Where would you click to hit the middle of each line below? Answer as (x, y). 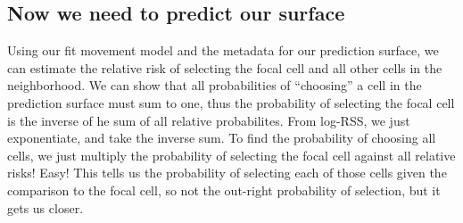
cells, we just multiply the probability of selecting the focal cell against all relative (231, 155)
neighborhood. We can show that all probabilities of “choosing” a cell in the (215, 85)
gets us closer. (45, 207)
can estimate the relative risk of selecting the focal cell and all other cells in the (225, 67)
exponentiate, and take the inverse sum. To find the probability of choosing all (222, 138)
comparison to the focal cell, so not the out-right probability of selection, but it (224, 190)
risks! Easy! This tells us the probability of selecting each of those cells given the (227, 173)
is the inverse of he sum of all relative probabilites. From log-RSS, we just (209, 120)
